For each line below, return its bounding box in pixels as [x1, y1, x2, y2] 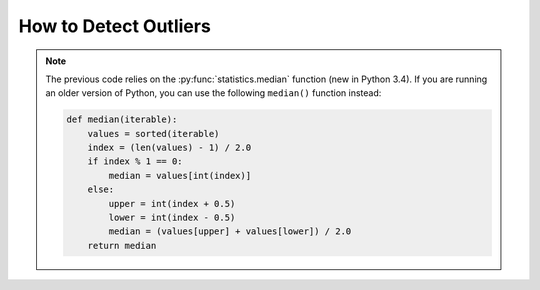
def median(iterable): [66, 114, 178, 125]
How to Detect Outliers [18, 15, 212, 37]
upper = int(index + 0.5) [108, 198, 236, 209]
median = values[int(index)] [108, 170, 252, 181]
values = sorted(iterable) [87, 128, 220, 139]
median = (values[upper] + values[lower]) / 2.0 [108, 226, 352, 237]
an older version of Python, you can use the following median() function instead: [45, 87, 382, 99]
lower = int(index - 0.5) [108, 212, 236, 224]
